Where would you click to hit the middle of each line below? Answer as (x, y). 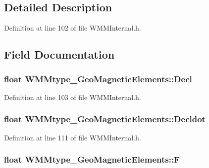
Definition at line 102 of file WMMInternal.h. (73, 28)
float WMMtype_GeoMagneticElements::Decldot (105, 119)
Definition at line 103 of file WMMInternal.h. (73, 97)
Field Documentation (59, 54)
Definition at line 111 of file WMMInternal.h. (73, 137)
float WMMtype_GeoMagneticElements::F (92, 159)
